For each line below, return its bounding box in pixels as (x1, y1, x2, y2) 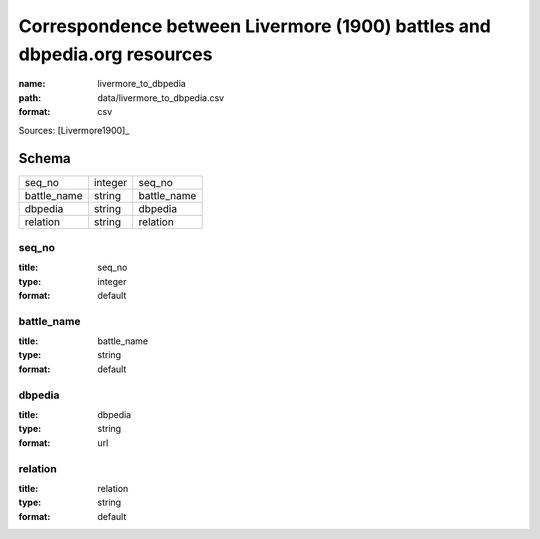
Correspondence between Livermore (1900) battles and (18, 15, 492, 37)
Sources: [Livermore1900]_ (18, 124, 130, 136)
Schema (18, 150, 72, 167)
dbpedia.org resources (18, 43, 213, 65)
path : (18, 91, 42, 104)
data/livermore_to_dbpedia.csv (97, 91, 225, 104)
